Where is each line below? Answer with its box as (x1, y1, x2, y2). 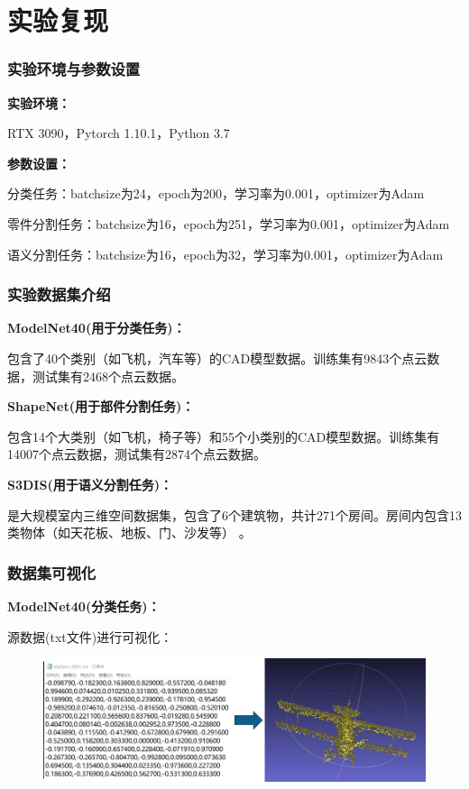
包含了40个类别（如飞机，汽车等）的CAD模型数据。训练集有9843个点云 (7, 348, 428, 367)
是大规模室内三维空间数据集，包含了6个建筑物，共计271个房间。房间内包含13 (7, 505, 462, 524)
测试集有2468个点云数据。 (32, 366, 184, 385)
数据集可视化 (7, 561, 97, 583)
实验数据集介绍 (7, 283, 111, 306)
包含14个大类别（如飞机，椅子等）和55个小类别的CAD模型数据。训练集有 (7, 427, 440, 445)
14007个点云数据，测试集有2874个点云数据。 (7, 445, 266, 463)
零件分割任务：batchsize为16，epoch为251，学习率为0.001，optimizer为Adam (7, 214, 450, 233)
